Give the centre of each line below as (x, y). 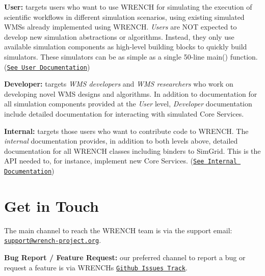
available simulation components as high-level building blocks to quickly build (126, 47)
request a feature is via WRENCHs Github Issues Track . (96, 267)
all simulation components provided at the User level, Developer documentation (128, 104)
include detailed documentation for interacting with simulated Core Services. (124, 114)
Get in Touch (51, 205)
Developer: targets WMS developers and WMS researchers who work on (119, 84)
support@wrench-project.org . (53, 240)
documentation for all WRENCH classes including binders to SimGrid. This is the (132, 150)
